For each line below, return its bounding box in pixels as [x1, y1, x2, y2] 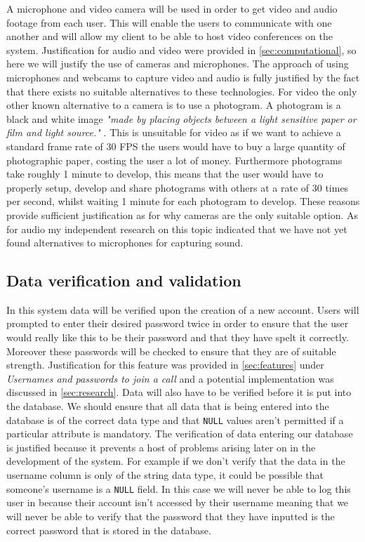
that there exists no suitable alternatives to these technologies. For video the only [6, 84, 357, 98]
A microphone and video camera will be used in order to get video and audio [6, 1, 338, 15]
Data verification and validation [6, 270, 241, 291]
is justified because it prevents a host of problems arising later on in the [6, 439, 316, 454]
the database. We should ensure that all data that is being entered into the [6, 399, 329, 414]
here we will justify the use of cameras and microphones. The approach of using [6, 56, 349, 71]
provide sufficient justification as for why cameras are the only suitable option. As [6, 207, 359, 222]
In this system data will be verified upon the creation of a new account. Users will [6, 302, 359, 317]
